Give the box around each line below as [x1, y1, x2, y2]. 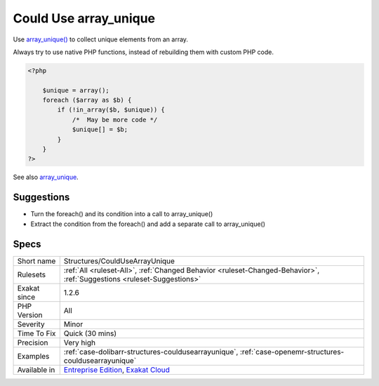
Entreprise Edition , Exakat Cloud [63, 365, 170, 375]
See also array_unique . [13, 173, 79, 182]
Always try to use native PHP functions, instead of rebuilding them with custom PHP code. [13, 48, 274, 56]
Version [17, 310, 43, 319]
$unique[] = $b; [72, 126, 128, 133]
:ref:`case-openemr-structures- [239, 347, 345, 357]
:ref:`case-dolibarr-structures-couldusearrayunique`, [63, 347, 239, 357]
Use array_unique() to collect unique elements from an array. [13, 35, 189, 44]
